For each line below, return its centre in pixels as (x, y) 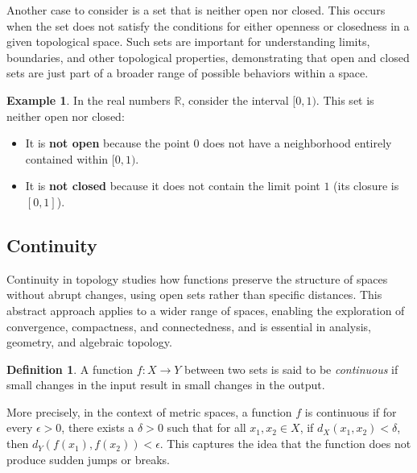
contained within (67, 158)
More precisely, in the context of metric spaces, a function (149, 411)
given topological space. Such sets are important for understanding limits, (188, 41)
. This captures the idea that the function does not (285, 444)
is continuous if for (351, 411)
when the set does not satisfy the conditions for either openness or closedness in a (208, 25)
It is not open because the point (107, 143)
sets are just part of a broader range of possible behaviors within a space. (188, 73)
